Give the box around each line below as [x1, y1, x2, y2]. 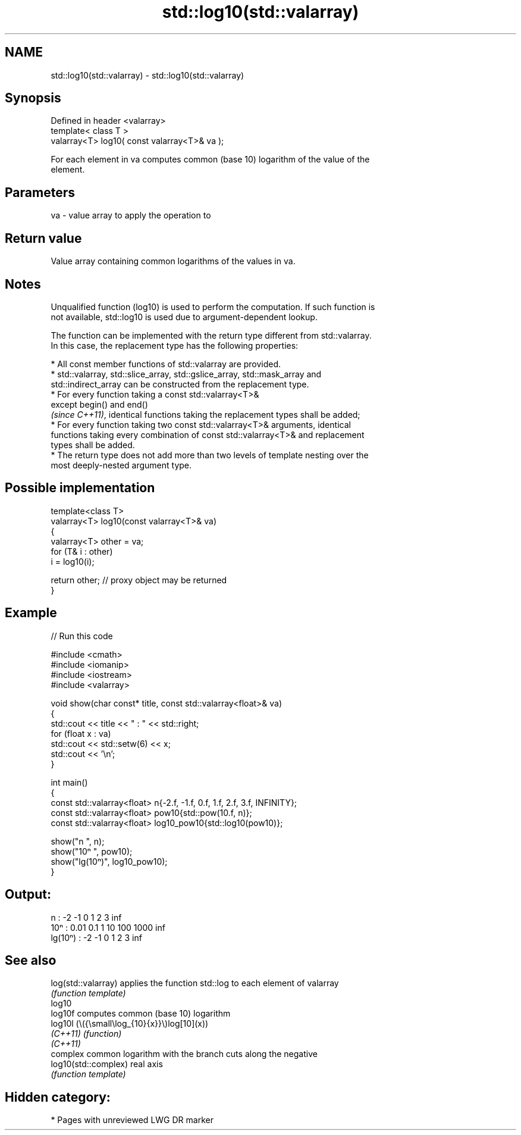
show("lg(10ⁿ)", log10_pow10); [51, 856, 168, 867]
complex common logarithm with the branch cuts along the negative [51, 1049, 318, 1059]
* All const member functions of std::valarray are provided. [51, 358, 281, 369]
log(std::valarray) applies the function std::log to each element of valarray [51, 978, 339, 989]
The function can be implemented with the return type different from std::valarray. [51, 330, 372, 340]
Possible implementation [5, 480, 155, 496]
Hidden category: [5, 1089, 111, 1105]
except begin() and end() [51, 399, 148, 409]
